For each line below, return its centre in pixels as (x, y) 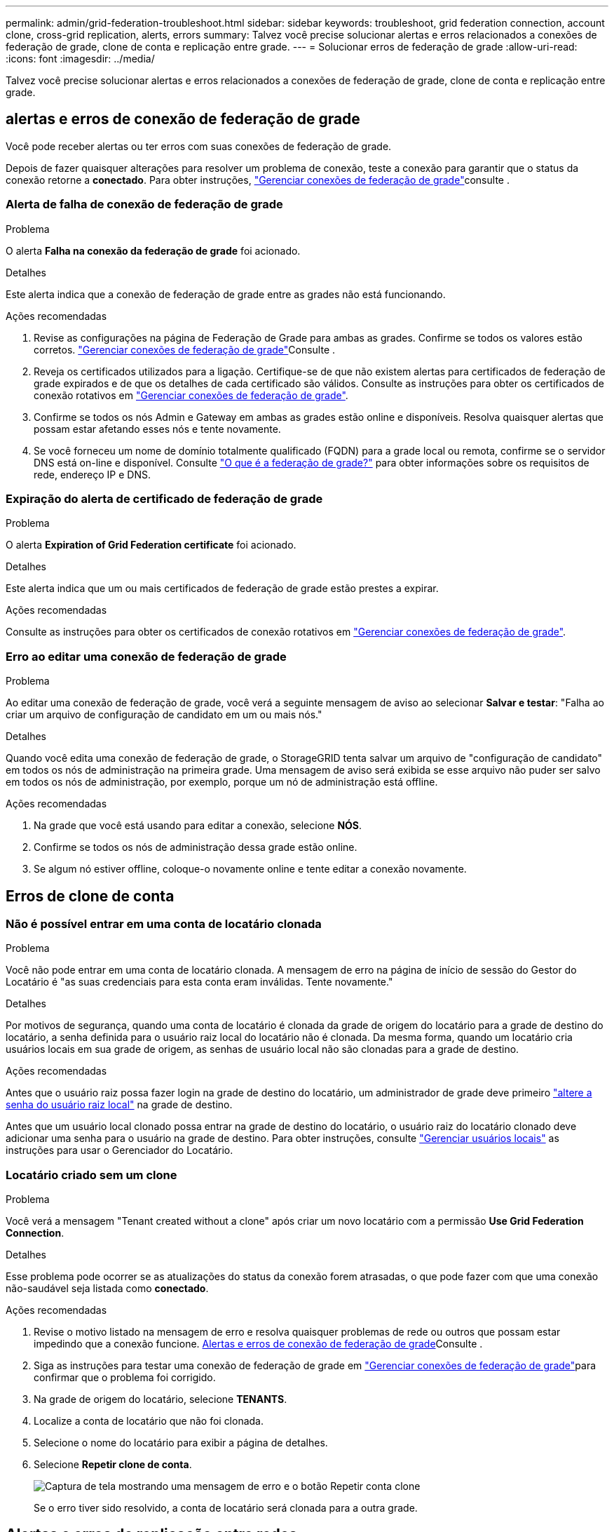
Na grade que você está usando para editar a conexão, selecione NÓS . (198, 826)
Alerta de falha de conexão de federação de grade (144, 204)
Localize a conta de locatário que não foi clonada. (149, 1421)
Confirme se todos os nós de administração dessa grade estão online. (196, 847)
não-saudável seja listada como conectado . (107, 1289)
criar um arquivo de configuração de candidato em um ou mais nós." (164, 715)
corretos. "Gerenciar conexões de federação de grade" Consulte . (185, 349)
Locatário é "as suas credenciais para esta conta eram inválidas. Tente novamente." (199, 982)
